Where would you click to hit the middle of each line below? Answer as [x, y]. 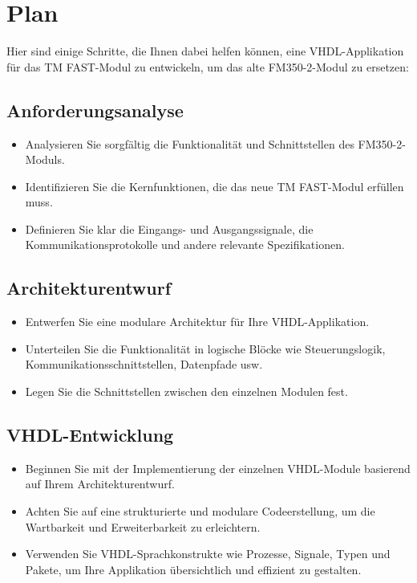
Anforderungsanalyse [95, 110]
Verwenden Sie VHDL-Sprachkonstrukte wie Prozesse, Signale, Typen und [208, 554]
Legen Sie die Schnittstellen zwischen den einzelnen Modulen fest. [186, 391]
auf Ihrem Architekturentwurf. [100, 484]
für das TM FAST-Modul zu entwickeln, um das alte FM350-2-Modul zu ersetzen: [208, 66]
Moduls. [45, 159]
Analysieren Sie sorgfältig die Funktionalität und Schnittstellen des [190, 143]
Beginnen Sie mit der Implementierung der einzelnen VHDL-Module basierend [218, 468]
